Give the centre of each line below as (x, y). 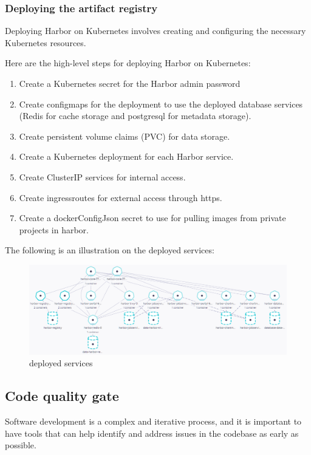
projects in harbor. (54, 229)
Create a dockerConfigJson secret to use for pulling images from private (152, 218)
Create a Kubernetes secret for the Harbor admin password (130, 83)
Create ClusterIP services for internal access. (102, 176)
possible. (21, 445)
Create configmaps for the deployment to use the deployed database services (161, 104)
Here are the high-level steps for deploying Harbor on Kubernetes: (128, 63)
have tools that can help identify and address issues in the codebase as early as (152, 433)
